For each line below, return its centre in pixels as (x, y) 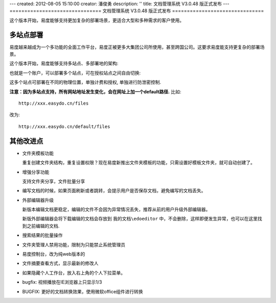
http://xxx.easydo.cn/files (54, 104)
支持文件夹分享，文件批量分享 (54, 181)
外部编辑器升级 (38, 200)
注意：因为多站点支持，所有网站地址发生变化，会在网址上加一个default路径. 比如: (95, 91)
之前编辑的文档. (43, 226)
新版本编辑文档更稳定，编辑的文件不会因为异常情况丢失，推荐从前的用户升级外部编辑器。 (116, 210)
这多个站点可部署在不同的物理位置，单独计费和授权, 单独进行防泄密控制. (85, 82)
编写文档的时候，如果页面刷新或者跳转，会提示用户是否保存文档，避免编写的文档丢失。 (114, 191)
